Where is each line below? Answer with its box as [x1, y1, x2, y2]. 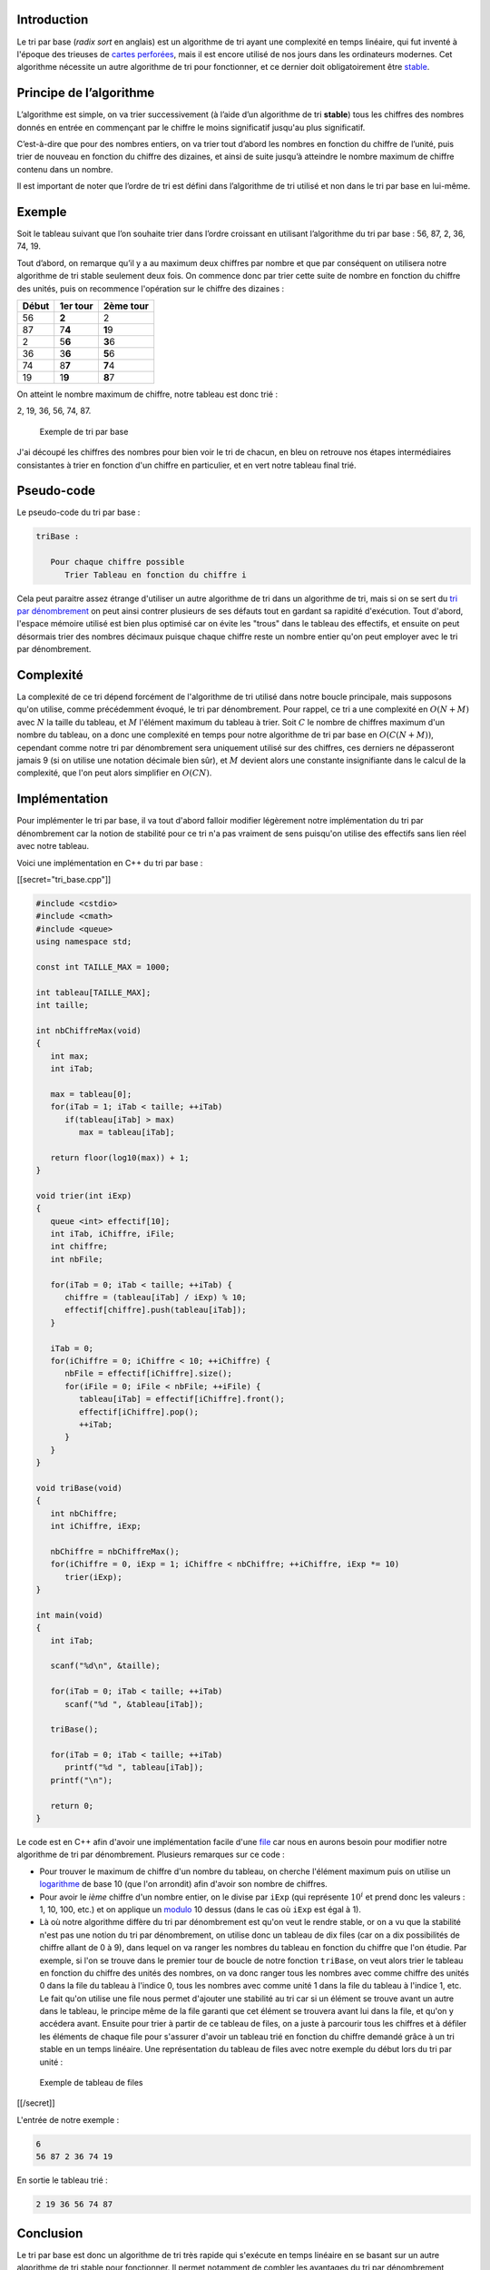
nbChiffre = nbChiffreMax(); [50, 1546, 181, 1556]
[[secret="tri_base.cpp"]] [16, 873, 112, 884]
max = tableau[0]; [50, 1089, 132, 1099]
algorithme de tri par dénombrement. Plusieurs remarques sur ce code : [16, 1849, 285, 1860]
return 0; [50, 1801, 94, 1811]
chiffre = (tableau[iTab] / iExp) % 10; [64, 1292, 247, 1302]
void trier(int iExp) [35, 1190, 132, 1200]
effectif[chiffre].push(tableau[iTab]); [64, 1305, 247, 1316]
